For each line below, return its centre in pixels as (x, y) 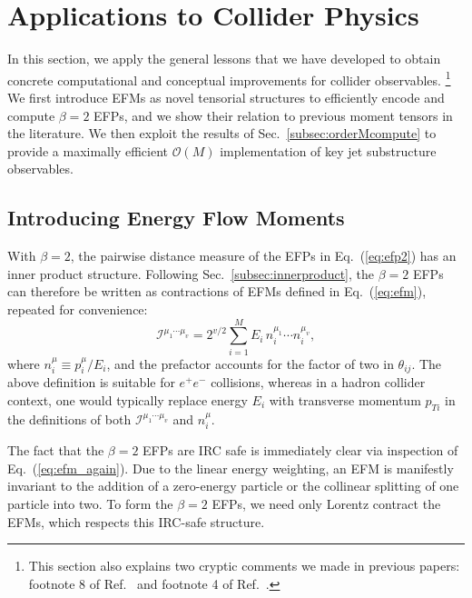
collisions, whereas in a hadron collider (318, 382)
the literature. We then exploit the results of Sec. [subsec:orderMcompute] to (222, 133)
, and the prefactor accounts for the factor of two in (250, 363)
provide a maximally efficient (88, 150)
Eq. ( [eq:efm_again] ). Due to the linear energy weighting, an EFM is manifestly (231, 468)
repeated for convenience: (78, 309)
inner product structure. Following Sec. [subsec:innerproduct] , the (191, 273)
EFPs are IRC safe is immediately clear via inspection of (300, 450)
